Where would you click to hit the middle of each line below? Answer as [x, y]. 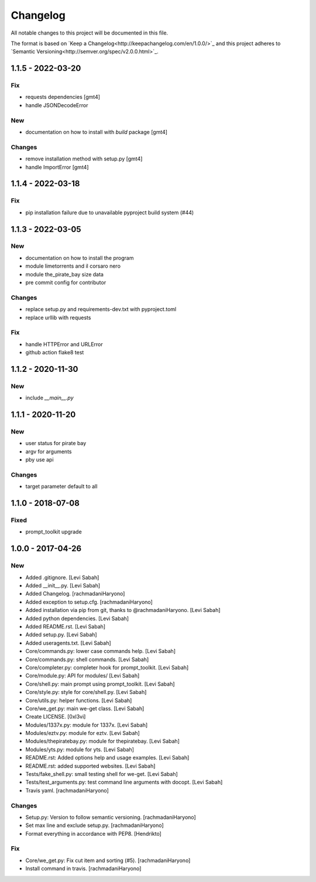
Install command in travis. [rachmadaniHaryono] [83, 869]
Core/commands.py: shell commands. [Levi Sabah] [87, 659]
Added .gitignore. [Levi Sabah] [62, 577]
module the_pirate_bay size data [64, 274]
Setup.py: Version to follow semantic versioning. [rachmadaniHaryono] [111, 817]
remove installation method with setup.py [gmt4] [84, 159]
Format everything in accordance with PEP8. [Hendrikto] [94, 833]
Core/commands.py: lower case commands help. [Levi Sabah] [100, 651]
